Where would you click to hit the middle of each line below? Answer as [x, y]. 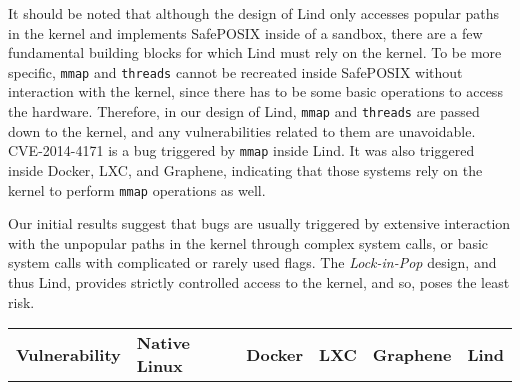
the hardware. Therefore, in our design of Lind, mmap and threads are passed [244, 111]
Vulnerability [68, 354]
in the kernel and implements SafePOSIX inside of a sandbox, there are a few [245, 32]
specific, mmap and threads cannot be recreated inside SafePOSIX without [235, 71]
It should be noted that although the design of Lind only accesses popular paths [254, 13]
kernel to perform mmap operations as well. [137, 189]
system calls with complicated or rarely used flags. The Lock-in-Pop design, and [252, 262]
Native [163, 343]
